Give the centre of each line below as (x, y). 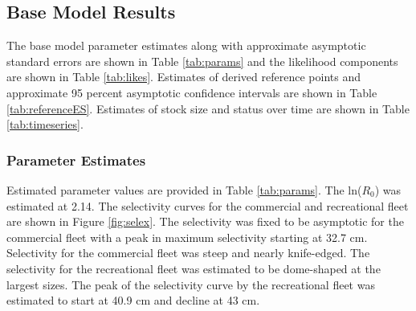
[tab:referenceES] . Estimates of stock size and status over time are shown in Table (208, 108)
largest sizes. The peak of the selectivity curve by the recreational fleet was (191, 284)
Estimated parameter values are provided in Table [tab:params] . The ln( (184, 189)
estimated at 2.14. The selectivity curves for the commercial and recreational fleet (208, 205)
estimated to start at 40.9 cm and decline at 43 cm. (133, 300)
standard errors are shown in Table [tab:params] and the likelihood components (202, 61)
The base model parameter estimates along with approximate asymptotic (186, 45)
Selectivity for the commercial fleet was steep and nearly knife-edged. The (188, 253)
